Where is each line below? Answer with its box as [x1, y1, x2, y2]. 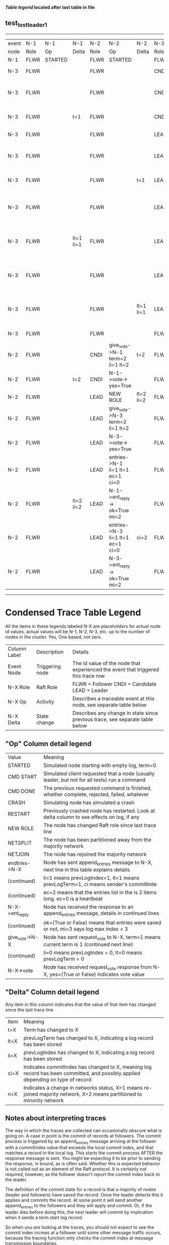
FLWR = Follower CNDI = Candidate [72, 681, 157, 688]
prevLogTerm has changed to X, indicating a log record [23, 1034, 153, 1041]
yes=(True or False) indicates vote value [49, 971, 145, 978]
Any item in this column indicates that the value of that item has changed [5, 1001, 156, 1007]
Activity [36, 698, 54, 705]
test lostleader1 [5, 19, 47, 29]
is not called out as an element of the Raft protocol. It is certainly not [5, 1166, 147, 1172]
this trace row [72, 673, 105, 680]
